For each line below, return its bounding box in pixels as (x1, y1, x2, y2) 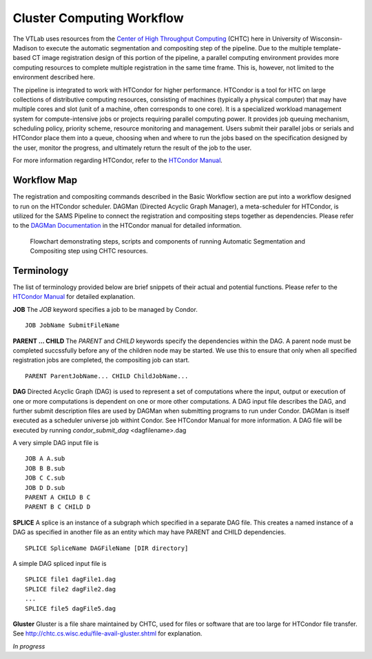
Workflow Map (12, 175, 78, 186)
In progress (12, 642, 45, 650)
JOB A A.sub (25, 455, 65, 462)
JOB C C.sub (25, 474, 65, 482)
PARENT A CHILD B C (25, 493, 91, 502)
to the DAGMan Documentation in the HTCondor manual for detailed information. (12, 222, 242, 230)
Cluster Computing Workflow (12, 10, 184, 26)
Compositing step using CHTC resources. (30, 247, 148, 255)
